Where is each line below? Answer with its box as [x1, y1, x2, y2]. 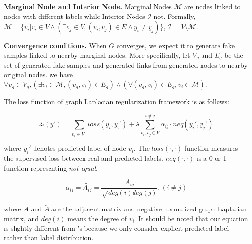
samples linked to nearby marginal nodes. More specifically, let [4, 50, 190, 60]
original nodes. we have [4, 69, 73, 79]
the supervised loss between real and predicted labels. [4, 153, 163, 163]
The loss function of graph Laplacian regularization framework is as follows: [4, 96, 229, 106]
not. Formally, [153, 11, 196, 21]
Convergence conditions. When [4, 40, 107, 51]
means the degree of [67, 213, 127, 224]
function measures [184, 143, 238, 153]
